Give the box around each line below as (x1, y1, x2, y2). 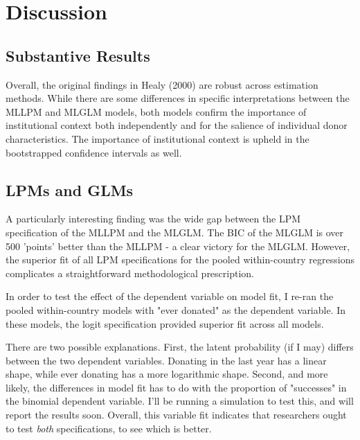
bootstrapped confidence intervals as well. (6, 145, 182, 159)
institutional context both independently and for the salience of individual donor (6, 118, 348, 132)
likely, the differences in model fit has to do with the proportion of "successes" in (6, 380, 347, 394)
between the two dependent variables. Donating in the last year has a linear (6, 353, 327, 367)
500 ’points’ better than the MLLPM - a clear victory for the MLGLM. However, (6, 238, 350, 253)
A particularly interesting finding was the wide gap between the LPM (6, 211, 301, 226)
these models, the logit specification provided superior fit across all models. (6, 316, 324, 331)
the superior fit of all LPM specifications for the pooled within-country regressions (6, 252, 354, 267)
